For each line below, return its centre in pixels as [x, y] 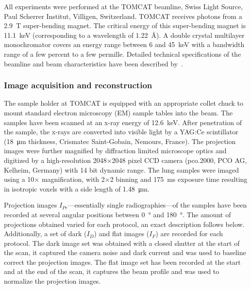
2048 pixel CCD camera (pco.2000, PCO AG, [179, 160]
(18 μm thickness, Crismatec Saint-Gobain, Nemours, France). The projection [120, 141]
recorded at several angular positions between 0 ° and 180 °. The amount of [117, 214]
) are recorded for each [189, 233]
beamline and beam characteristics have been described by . [94, 63]
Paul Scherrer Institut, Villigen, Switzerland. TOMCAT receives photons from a [123, 16]
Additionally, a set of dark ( [45, 233]
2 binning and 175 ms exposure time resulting [179, 179]
